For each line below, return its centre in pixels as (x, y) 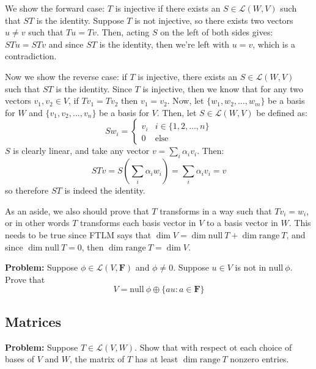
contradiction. (31, 56)
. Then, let (177, 112)
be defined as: (282, 112)
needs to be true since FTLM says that (78, 234)
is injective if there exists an (168, 8)
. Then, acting (123, 32)
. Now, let (186, 100)
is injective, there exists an (188, 76)
